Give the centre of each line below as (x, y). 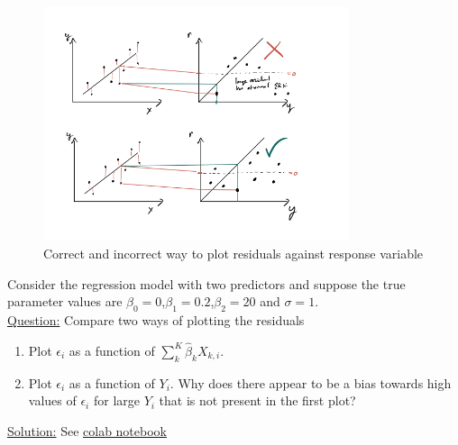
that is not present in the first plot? (257, 400)
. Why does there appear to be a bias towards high (311, 382)
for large (116, 400)
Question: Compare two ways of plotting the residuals (156, 320)
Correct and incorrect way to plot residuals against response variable (234, 254)
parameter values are (65, 301)
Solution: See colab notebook (87, 430)
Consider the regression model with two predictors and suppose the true (206, 283)
